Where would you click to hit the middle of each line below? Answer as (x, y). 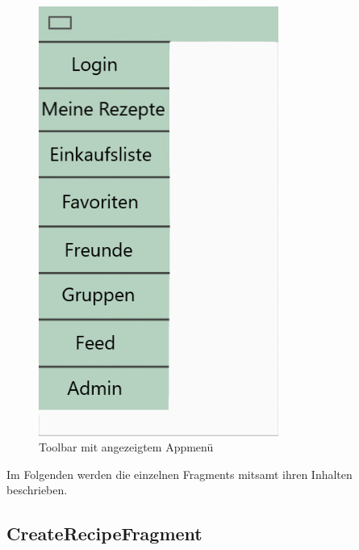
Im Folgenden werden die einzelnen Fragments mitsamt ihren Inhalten (179, 474)
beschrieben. (37, 490)
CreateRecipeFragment (104, 533)
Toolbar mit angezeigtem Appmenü (126, 447)
